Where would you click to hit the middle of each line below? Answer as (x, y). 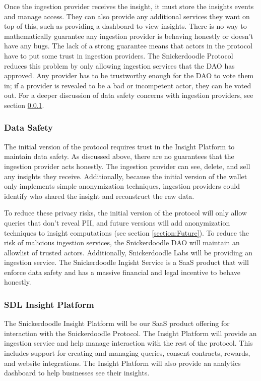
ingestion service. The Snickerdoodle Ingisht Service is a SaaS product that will (126, 262)
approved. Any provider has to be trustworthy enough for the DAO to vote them (129, 75)
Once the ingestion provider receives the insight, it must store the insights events (129, 6)
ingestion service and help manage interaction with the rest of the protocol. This (128, 343)
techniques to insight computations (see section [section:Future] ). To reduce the (127, 232)
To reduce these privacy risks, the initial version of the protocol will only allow (125, 213)
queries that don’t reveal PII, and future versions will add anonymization (117, 222)
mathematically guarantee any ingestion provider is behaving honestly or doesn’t (129, 36)
